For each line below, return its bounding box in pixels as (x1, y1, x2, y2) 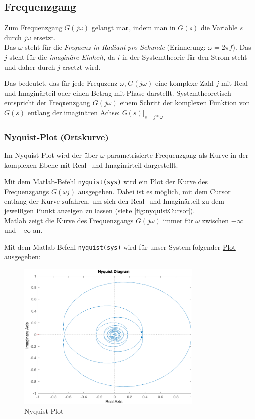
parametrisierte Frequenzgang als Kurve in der (107, 149, 249, 160)
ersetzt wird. (62, 61, 101, 71)
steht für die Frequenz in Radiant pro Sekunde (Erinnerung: (25, 42, 206, 52)
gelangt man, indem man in (91, 22, 176, 33)
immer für (163, 215, 193, 225)
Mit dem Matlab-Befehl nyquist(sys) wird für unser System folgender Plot (4, 241, 236, 252)
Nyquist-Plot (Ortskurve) (4, 130, 109, 142)
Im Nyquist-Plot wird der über (4, 149, 98, 160)
